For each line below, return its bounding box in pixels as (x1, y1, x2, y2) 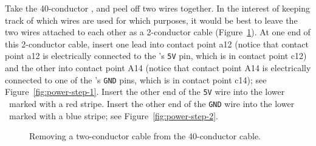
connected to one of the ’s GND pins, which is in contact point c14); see (5, 73, 267, 86)
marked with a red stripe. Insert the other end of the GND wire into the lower (9, 97, 295, 109)
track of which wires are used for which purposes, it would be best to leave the (5, 13, 298, 26)
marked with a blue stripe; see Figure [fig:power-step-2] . (9, 109, 218, 122)
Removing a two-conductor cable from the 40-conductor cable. (29, 130, 261, 142)
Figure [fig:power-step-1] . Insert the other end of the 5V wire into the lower (5, 85, 285, 98)
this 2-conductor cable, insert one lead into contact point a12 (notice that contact (5, 37, 309, 50)
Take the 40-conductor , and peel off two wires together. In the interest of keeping (5, 2, 310, 14)
